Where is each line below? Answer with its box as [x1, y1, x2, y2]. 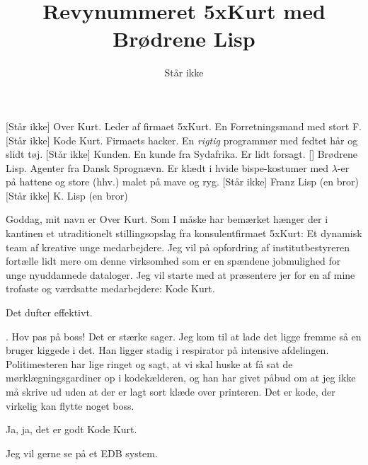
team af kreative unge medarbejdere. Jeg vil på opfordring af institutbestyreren [6, 239, 350, 254]
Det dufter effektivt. [6, 305, 93, 320]
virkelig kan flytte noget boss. [6, 398, 134, 413]
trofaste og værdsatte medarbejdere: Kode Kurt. [6, 281, 215, 296]
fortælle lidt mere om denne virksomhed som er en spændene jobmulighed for [6, 253, 341, 268]
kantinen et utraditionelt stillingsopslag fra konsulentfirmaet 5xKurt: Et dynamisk [6, 226, 362, 241]
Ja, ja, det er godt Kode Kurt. [6, 422, 137, 437]
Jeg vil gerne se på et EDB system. [6, 445, 158, 460]
